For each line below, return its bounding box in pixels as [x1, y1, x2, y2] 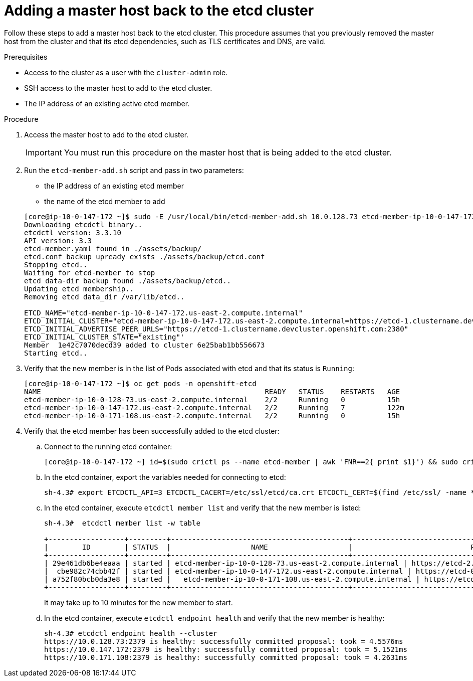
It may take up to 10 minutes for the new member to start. [44, 598, 233, 607]
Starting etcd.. [24, 349, 88, 357]
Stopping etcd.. [24, 260, 88, 269]
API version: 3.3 [24, 236, 92, 245]
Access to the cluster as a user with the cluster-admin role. [24, 68, 228, 77]
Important [26, 147, 62, 157]
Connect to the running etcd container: [44, 442, 172, 451]
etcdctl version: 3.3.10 [24, 228, 121, 237]
